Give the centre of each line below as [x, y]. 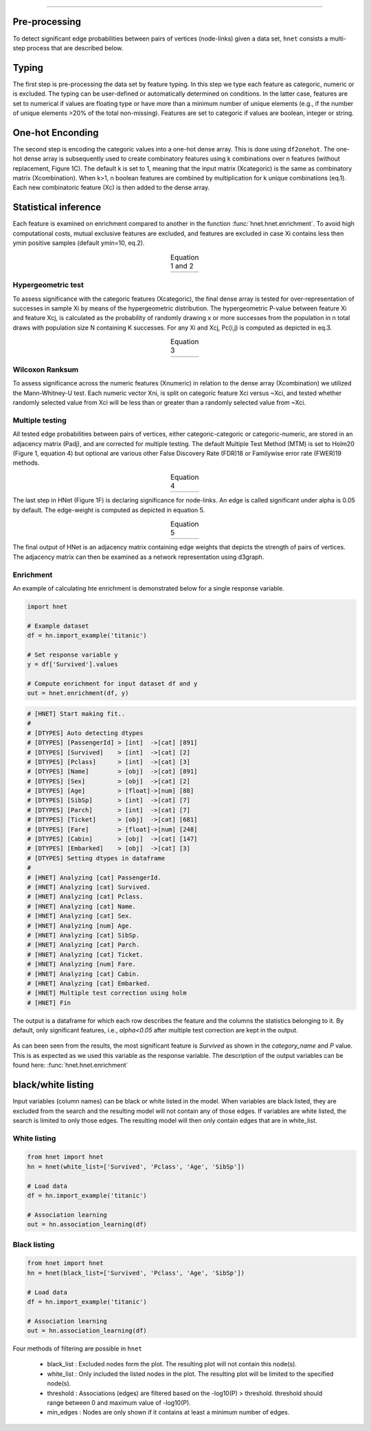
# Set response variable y [72, 655]
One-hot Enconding [56, 132]
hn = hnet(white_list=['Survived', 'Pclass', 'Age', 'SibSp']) [136, 1166]
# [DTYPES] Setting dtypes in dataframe [96, 858]
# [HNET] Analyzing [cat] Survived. [89, 887]
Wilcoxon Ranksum [46, 370]
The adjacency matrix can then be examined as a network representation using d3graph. [138, 557]
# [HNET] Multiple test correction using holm [107, 993]
